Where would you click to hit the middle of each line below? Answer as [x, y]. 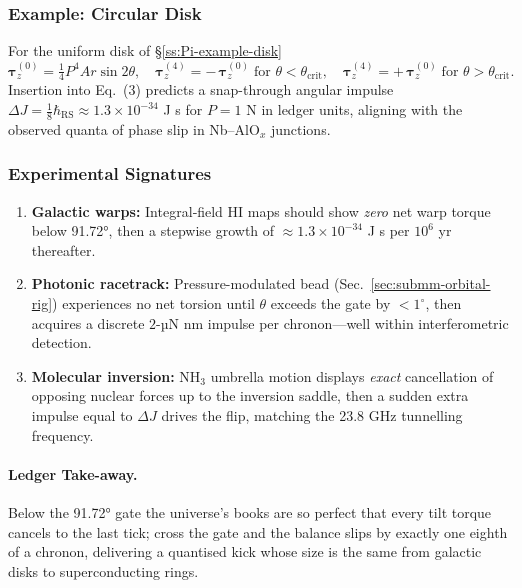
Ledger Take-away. [73, 473]
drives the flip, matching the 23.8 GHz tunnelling [312, 415]
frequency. [62, 434]
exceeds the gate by [330, 303]
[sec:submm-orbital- [430, 283]
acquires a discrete [88, 322]
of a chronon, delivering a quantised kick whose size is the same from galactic [245, 551]
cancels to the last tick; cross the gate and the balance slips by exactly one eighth [258, 531]
